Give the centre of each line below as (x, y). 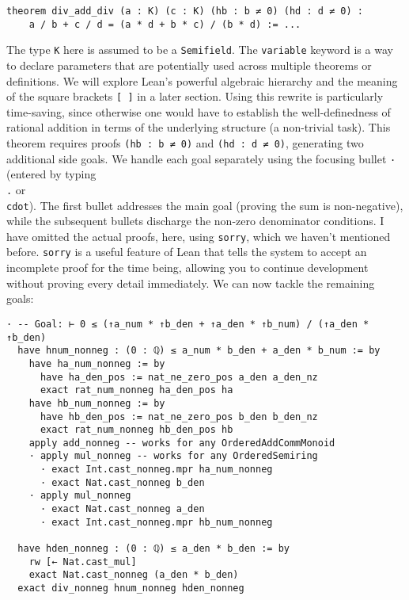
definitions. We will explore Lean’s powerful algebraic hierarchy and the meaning (202, 80)
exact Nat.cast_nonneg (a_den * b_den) (134, 575)
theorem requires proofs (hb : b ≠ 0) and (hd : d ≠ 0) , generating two (185, 143)
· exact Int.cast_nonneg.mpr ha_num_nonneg (156, 470)
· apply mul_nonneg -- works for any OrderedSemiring (173, 456)
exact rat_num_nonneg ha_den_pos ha (136, 390)
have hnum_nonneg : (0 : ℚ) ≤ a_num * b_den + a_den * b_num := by (199, 351)
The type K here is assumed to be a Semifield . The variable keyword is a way (200, 50)
